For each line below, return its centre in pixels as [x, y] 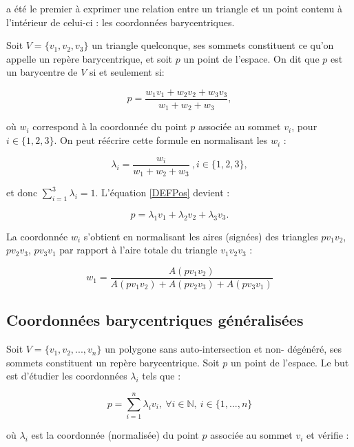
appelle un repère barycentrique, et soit [89, 58]
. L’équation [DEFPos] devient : [163, 193]
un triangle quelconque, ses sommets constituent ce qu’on [213, 45]
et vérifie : [328, 435]
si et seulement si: [127, 72]
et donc [22, 193]
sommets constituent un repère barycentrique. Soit [113, 362]
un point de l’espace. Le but [290, 362]
